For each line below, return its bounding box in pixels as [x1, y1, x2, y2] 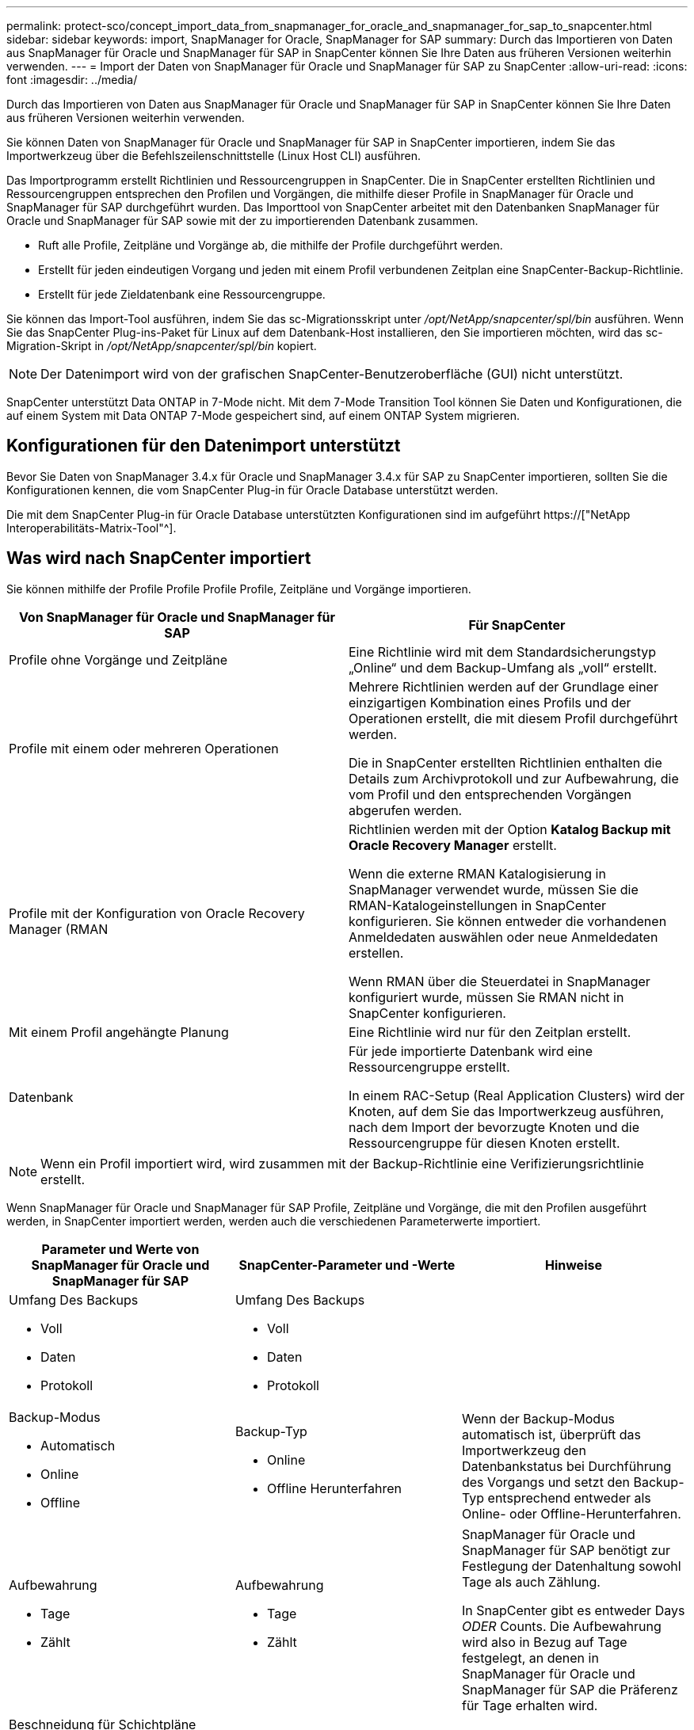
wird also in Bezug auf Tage [461, 1633, 627, 1650]
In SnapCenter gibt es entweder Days [461, 1602, 685, 1618]
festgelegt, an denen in [461, 1649, 599, 1666]
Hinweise [544, 1256, 602, 1273]
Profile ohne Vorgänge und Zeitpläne [9, 651, 228, 668]
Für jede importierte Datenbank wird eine [349, 1042, 593, 1059]
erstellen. [349, 944, 404, 961]
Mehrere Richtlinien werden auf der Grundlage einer [349, 678, 658, 695]
